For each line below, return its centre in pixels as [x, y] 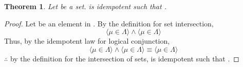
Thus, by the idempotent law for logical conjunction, [87, 41]
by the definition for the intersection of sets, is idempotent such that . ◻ [125, 58]
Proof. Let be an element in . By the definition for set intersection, [109, 23]
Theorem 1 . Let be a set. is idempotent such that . [85, 6]
